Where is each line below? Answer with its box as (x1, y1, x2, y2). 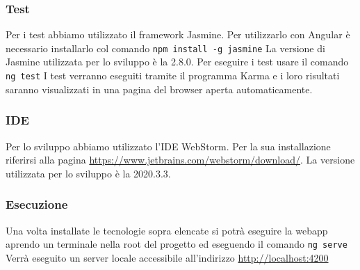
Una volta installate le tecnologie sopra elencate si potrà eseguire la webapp (6, 223, 328, 237)
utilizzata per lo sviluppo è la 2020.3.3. (6, 166, 171, 180)
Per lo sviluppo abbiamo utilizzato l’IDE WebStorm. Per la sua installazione (6, 138, 331, 153)
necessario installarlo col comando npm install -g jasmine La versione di (6, 40, 325, 55)
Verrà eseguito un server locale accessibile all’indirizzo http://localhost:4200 (6, 250, 329, 264)
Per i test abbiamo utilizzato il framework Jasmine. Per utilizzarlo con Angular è (6, 27, 350, 42)
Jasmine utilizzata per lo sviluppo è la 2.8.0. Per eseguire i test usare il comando (6, 54, 349, 69)
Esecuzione (6, 196, 68, 213)
